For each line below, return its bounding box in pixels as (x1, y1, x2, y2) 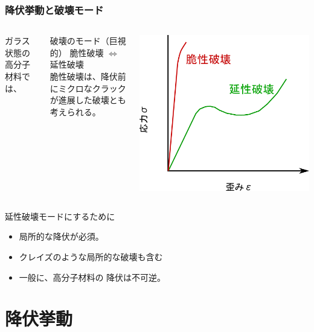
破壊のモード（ (50, 34, 109, 47)
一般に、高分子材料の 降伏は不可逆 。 (19, 270, 166, 283)
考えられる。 (50, 105, 101, 118)
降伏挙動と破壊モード (5, 2, 104, 17)
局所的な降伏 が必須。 (19, 230, 104, 243)
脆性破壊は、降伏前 (50, 70, 126, 82)
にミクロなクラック (50, 81, 126, 94)
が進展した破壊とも (50, 94, 126, 106)
